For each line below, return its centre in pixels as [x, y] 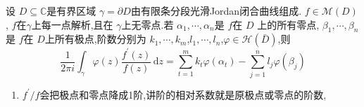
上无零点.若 [148, 24]
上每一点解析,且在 [72, 24]
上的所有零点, [288, 24]
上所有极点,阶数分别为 [95, 39]
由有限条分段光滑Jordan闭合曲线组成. [216, 10]
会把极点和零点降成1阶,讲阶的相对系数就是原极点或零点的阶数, [183, 94]
